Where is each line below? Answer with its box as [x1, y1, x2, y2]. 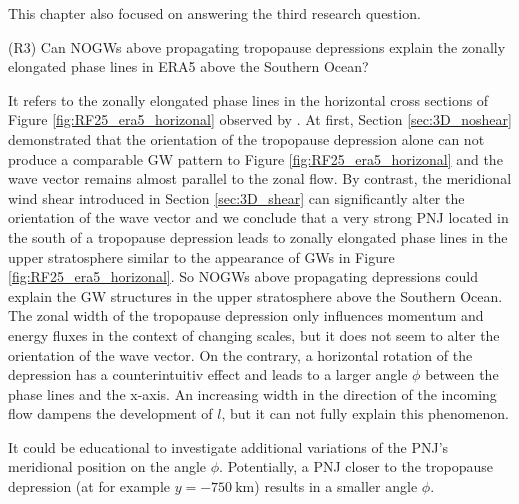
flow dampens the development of [8, 403, 213, 424]
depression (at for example [8, 476, 171, 497]
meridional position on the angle [8, 456, 207, 477]
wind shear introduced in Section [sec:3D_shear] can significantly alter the [8, 187, 465, 208]
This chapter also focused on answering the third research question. [8, 3, 421, 23]
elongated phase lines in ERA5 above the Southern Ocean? [8, 56, 369, 77]
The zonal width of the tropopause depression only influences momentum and [8, 305, 484, 326]
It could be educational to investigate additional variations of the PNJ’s [8, 436, 449, 457]
